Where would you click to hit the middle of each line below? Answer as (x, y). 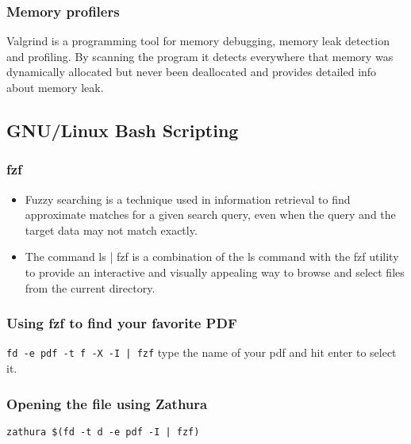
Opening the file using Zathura (107, 403)
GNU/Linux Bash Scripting (123, 130)
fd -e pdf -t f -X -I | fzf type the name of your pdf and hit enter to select (202, 352)
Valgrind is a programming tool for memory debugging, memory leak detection (198, 41)
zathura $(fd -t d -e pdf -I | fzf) (103, 432)
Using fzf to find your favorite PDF (122, 323)
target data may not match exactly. (111, 230)
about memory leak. (55, 87)
